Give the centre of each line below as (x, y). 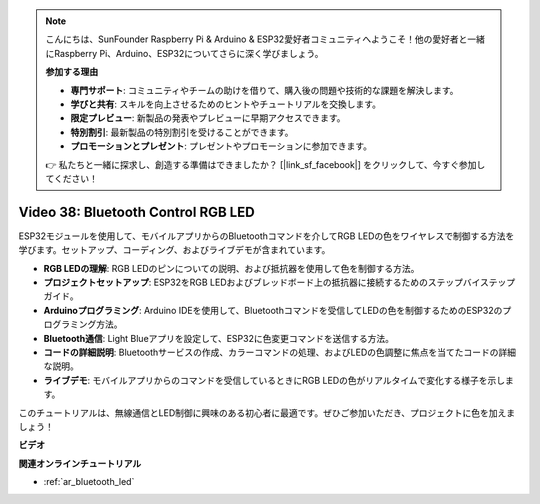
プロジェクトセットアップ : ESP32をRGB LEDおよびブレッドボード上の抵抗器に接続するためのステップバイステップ (279, 282)
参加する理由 (72, 72)
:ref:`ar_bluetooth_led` (89, 482)
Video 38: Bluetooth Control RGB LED (136, 211)
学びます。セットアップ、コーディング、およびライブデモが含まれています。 (174, 250)
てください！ (72, 178)
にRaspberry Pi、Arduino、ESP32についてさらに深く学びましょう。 (184, 53)
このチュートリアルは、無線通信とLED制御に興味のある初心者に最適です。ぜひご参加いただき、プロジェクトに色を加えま (266, 412)
